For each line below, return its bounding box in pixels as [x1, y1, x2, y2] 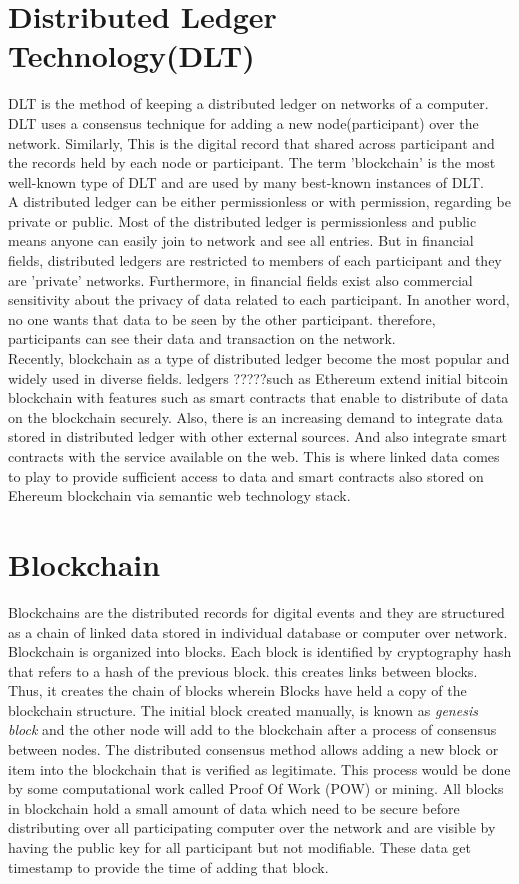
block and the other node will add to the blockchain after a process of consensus [8, 719, 497, 740]
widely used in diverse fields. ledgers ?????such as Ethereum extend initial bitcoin [8, 367, 509, 388]
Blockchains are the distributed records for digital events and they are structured [8, 601, 505, 622]
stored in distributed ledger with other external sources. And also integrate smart [8, 426, 507, 447]
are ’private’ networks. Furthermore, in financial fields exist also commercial [8, 269, 473, 290]
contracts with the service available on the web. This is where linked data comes [8, 446, 500, 466]
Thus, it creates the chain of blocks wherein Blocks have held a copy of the [8, 680, 467, 701]
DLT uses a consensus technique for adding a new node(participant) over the [8, 112, 479, 133]
